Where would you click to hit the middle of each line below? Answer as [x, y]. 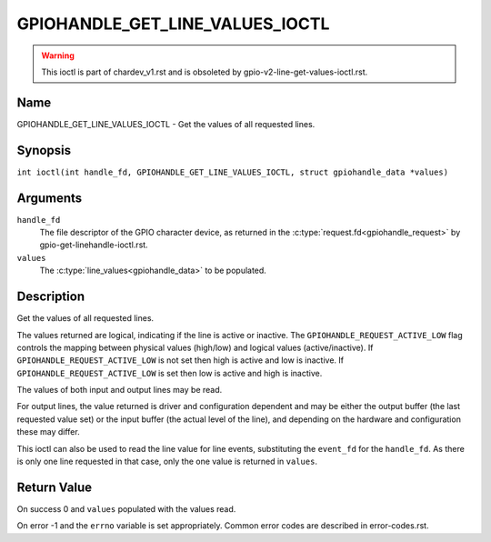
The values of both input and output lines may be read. [120, 390]
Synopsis [44, 150]
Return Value [55, 487]
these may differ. [49, 432]
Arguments [50, 198]
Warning [58, 55]
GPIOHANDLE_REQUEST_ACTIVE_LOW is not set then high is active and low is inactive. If [180, 360]
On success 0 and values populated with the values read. [126, 508]
